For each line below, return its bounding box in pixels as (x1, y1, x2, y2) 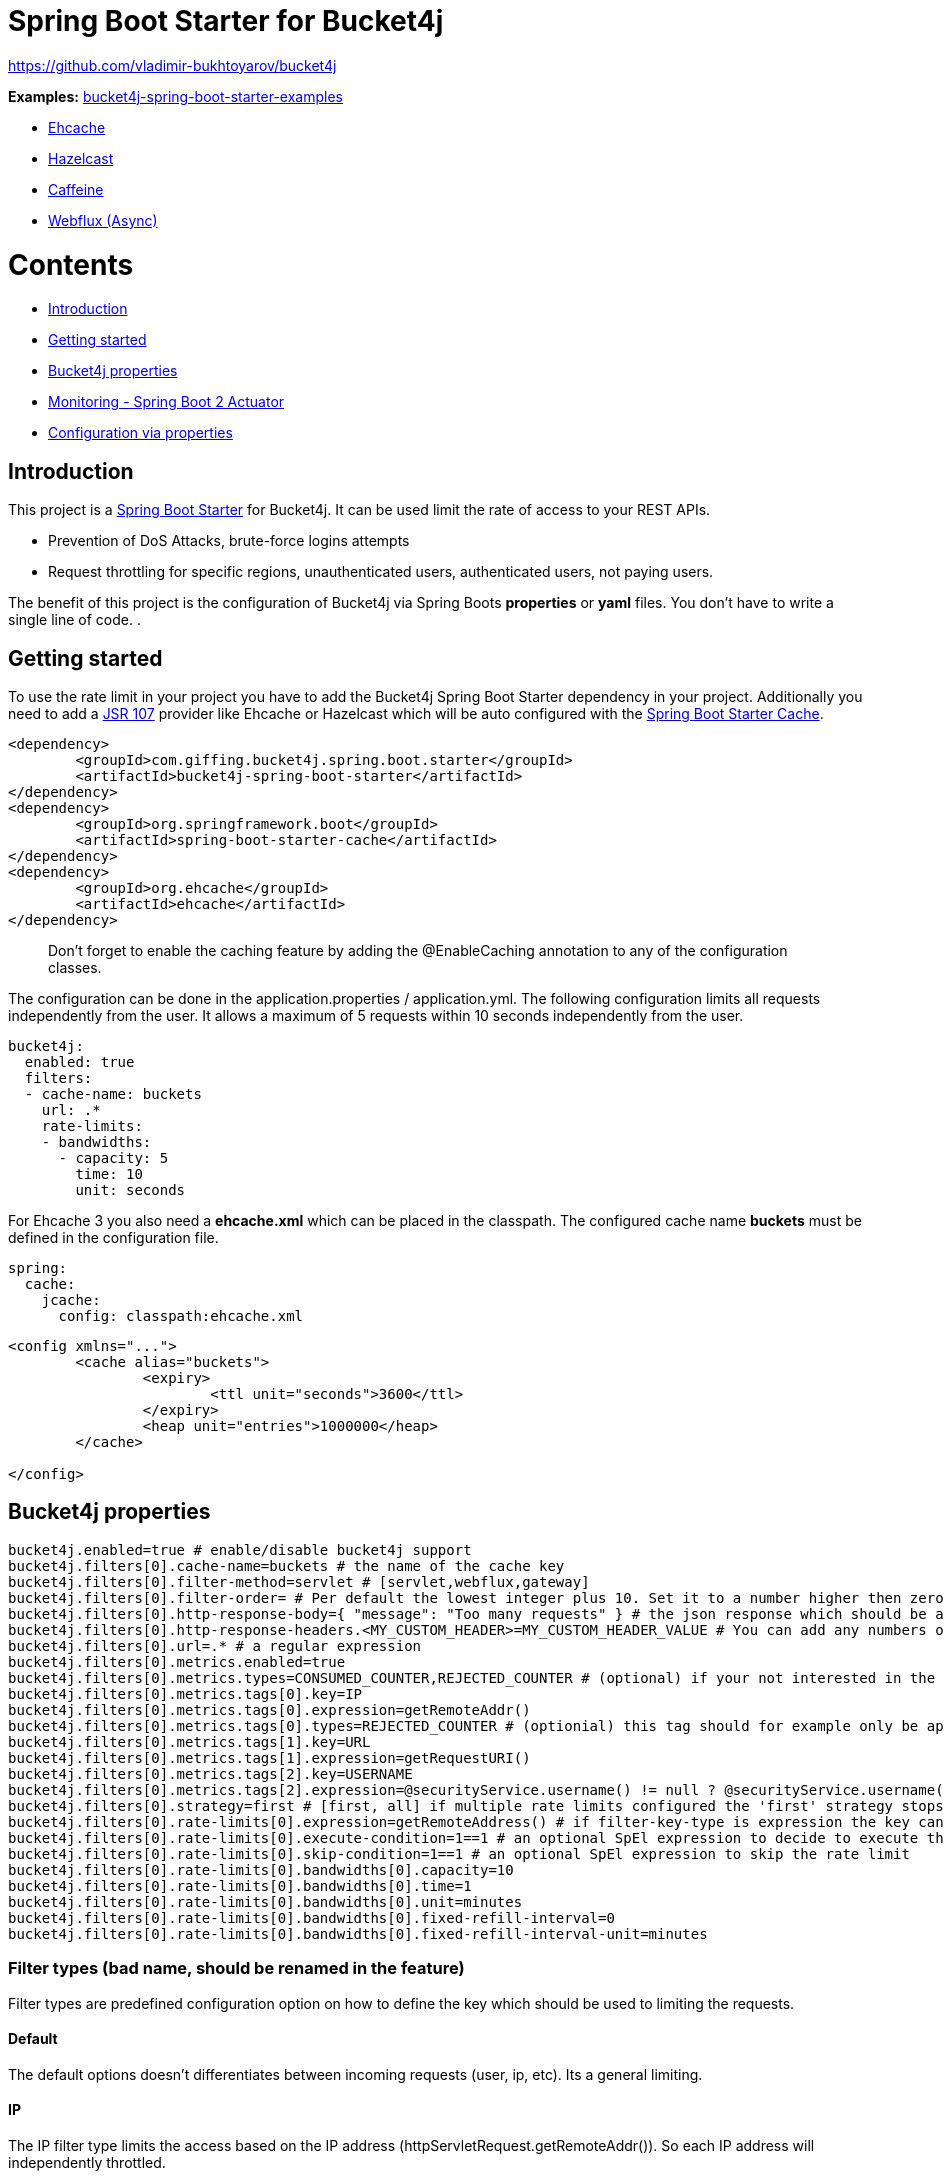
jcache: (41, 1291, 101, 1308)
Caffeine (48, 180, 104, 198)
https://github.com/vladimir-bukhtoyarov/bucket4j (8, 56, 337, 74)
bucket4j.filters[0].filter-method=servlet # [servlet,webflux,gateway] (8, 1573, 590, 1590)
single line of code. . (8, 611, 141, 629)
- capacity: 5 (58, 1149, 169, 1166)
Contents (8, 247, 134, 282)
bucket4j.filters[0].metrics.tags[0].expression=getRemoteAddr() (8, 1701, 531, 1718)
